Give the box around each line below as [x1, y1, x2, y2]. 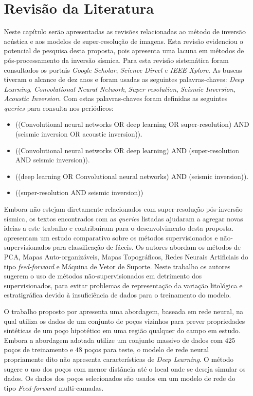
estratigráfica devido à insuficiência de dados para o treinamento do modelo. [4, 290, 231, 300]
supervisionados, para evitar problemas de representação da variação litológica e [4, 280, 243, 290]
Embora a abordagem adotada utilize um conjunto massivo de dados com [4, 335, 223, 345]
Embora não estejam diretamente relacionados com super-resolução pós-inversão [4, 204, 243, 214]
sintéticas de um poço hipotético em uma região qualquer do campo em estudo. [4, 325, 240, 336]
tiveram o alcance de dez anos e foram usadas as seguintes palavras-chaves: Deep [4, 74, 244, 84]
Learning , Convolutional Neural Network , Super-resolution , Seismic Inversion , [4, 83, 235, 94]
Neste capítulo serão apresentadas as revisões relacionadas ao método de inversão [4, 26, 246, 37]
